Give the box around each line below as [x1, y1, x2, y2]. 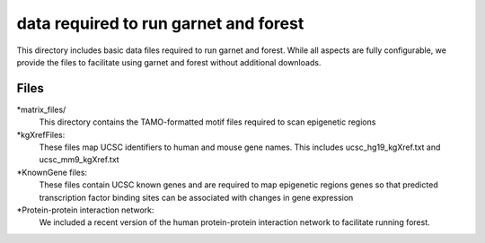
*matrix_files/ [16, 104, 66, 115]
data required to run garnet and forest [16, 13, 304, 33]
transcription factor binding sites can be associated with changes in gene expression [39, 192, 354, 203]
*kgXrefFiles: [16, 129, 66, 140]
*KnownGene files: [16, 167, 88, 178]
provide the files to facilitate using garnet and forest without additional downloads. [16, 56, 322, 67]
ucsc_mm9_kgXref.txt [39, 154, 120, 165]
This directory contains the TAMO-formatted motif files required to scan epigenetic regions [39, 117, 376, 127]
